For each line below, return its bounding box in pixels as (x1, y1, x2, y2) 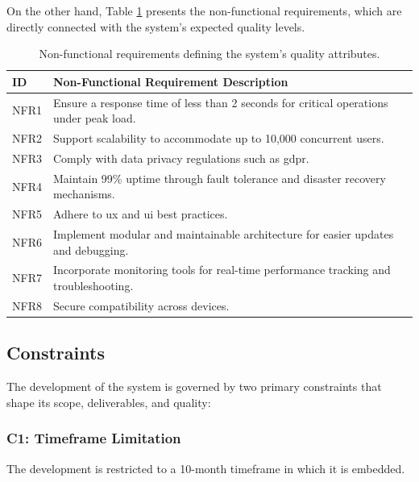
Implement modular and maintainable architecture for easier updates (52, 226, 394, 243)
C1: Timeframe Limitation (6, 428, 181, 448)
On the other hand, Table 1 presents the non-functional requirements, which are (6, 2, 402, 19)
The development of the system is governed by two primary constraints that (6, 378, 382, 395)
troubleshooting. (52, 277, 134, 294)
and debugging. (52, 241, 129, 258)
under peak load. (52, 110, 136, 127)
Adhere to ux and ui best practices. (52, 206, 228, 222)
